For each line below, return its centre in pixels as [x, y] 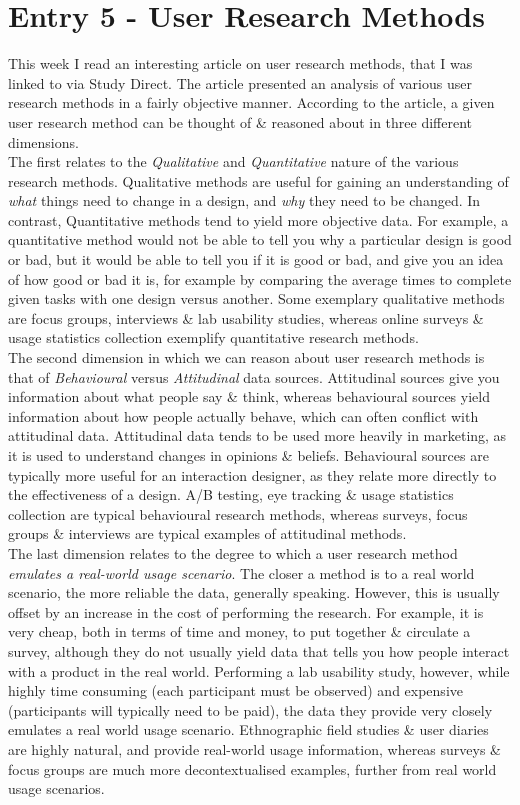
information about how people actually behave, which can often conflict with [243, 415]
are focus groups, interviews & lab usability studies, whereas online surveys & [246, 317]
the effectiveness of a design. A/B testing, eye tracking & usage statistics [231, 494]
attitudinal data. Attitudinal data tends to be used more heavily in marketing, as [257, 435]
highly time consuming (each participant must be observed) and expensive [235, 690]
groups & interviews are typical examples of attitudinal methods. [207, 533]
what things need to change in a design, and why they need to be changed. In [244, 200]
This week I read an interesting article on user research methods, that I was [240, 63]
